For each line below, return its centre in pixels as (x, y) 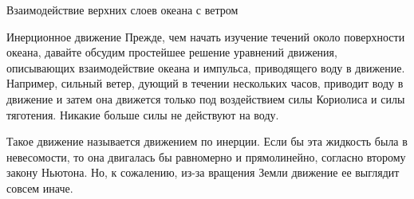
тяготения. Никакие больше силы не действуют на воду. (143, 114)
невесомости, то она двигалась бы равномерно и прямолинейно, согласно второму (206, 156)
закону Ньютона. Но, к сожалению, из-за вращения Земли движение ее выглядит (203, 172)
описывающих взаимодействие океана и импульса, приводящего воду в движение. (206, 67)
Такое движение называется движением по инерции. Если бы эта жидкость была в (207, 141)
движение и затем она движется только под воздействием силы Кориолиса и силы (206, 98)
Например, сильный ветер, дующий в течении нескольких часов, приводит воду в (205, 83)
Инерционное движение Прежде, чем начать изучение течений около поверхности (206, 36)
